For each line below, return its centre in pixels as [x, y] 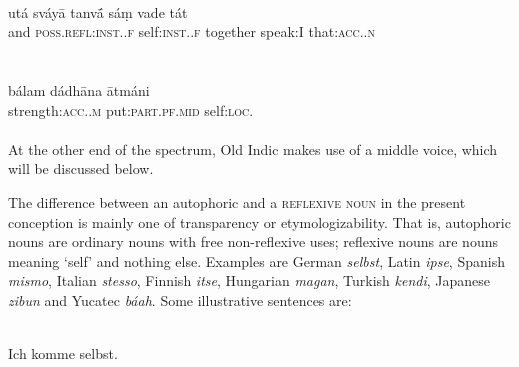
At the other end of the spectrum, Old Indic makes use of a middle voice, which [253, 148]
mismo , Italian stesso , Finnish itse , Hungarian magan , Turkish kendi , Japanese [249, 280]
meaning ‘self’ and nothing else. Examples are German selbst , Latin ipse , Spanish [256, 260]
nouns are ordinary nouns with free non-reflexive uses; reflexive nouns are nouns [253, 241]
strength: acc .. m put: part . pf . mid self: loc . [131, 109]
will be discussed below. [81, 168]
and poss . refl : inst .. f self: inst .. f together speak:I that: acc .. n [191, 31]
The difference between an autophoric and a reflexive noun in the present [237, 201]
